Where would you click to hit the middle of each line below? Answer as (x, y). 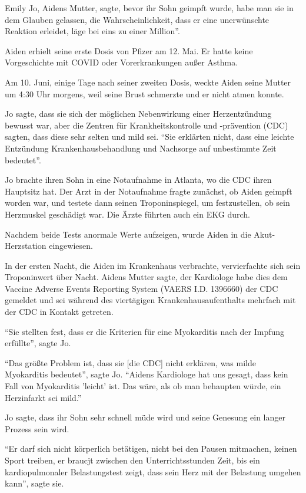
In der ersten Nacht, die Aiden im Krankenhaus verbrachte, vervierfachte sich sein (153, 265)
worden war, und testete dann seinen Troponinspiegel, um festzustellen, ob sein (147, 203)
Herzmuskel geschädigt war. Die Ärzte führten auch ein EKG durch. (127, 214)
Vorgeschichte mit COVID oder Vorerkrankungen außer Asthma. (122, 62)
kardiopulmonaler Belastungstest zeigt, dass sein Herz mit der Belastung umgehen (153, 471)
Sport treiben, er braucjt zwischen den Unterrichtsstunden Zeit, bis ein (132, 460)
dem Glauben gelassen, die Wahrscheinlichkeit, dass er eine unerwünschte (137, 19)
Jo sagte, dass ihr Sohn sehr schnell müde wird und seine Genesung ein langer (145, 417)
